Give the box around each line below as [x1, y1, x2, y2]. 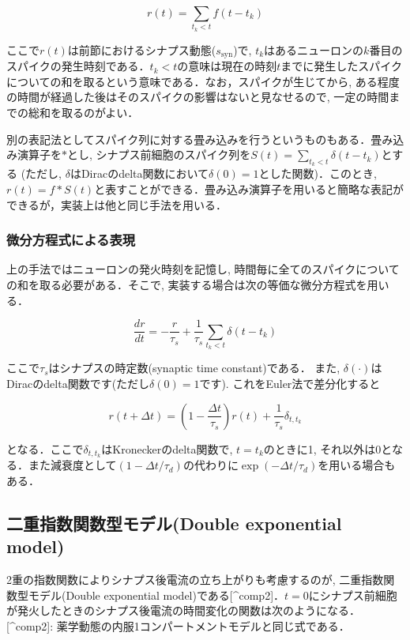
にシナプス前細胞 [308, 586, 397, 603]
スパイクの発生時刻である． [6, 58, 150, 74]
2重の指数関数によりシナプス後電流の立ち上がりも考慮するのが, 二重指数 [6, 571, 384, 588]
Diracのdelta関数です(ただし [6, 375, 150, 391]
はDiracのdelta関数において [70, 165, 209, 182]
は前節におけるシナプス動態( [67, 41, 216, 58]
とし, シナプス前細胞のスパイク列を [67, 146, 251, 163]
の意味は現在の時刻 [177, 58, 277, 74]
